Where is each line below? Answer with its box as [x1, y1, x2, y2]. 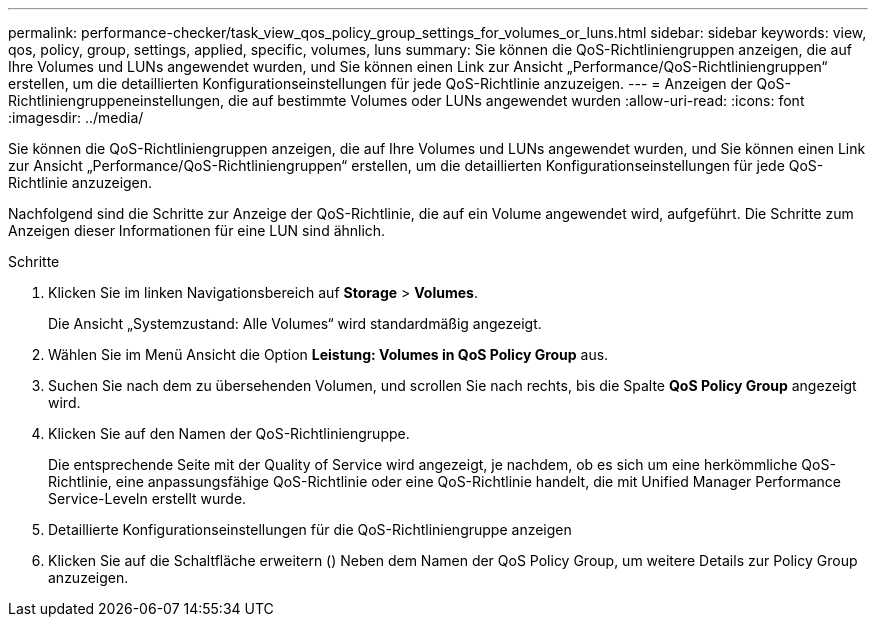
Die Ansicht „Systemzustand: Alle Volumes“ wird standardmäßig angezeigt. [48, 315, 542, 332]
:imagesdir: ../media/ [8, 109, 144, 126]
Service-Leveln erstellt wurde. [48, 490, 247, 507]
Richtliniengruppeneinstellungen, [8, 92, 225, 109]
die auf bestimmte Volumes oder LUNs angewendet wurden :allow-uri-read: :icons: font [227, 92, 805, 109]
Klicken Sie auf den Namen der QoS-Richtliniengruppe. [48, 425, 410, 442]
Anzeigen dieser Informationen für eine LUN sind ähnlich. [8, 222, 386, 239]
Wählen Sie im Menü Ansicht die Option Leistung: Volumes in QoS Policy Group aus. [48, 346, 609, 363]
